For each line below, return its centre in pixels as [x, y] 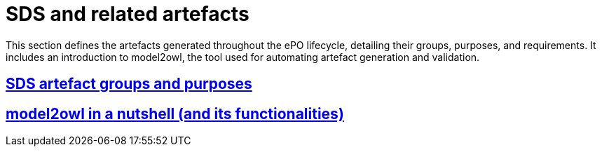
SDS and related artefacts [128, 14]
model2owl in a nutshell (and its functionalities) [175, 113]
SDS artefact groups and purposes [129, 84]
